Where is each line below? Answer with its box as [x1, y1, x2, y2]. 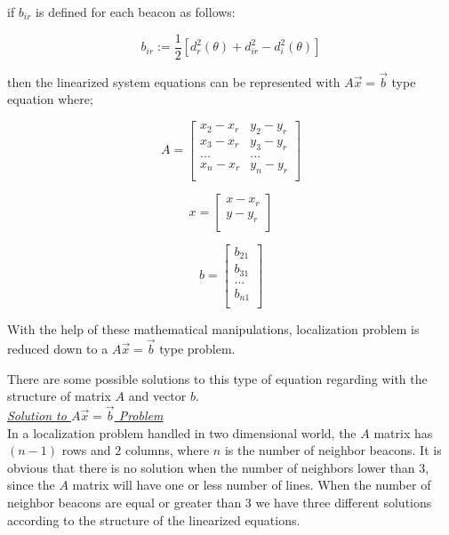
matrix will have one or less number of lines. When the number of [72, 475, 431, 494]
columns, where [124, 441, 210, 459]
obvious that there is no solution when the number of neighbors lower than [7, 458, 415, 476]
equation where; [7, 90, 93, 108]
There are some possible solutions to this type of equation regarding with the [7, 369, 428, 387]
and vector [128, 387, 187, 405]
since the [7, 475, 55, 494]
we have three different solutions [255, 492, 432, 511]
